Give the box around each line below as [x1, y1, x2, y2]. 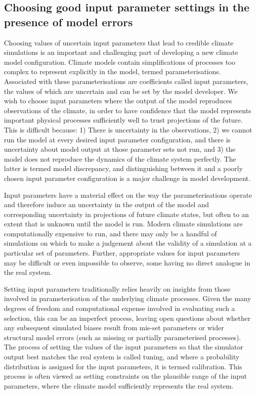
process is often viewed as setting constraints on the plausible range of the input [4, 371, 247, 381]
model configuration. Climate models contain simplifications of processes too [4, 56, 235, 67]
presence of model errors [4, 14, 133, 29]
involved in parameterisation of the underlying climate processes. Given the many [4, 293, 251, 304]
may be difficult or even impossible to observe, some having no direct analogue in [4, 257, 251, 267]
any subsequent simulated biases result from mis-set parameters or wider [4, 322, 224, 333]
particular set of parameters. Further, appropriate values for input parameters [4, 248, 240, 258]
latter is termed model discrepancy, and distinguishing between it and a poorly [4, 163, 243, 174]
